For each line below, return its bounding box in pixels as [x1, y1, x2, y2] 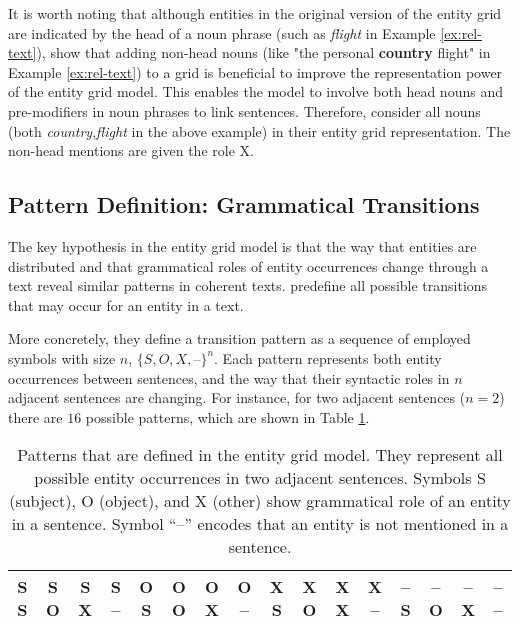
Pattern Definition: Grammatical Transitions [8, 189, 480, 220]
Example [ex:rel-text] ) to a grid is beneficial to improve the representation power [8, 61, 503, 82]
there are [8, 406, 63, 427]
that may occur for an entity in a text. [8, 294, 244, 315]
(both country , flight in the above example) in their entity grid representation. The [8, 120, 511, 141]
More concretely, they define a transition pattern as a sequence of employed [8, 328, 471, 349]
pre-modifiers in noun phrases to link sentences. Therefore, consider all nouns [8, 100, 481, 121]
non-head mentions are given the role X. [8, 140, 254, 161]
